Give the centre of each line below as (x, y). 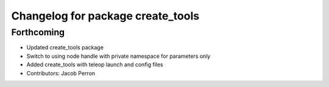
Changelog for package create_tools (105, 16)
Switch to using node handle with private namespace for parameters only (119, 56)
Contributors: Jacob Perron (61, 73)
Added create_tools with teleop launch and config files (95, 64)
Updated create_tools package (65, 47)
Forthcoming (38, 32)
